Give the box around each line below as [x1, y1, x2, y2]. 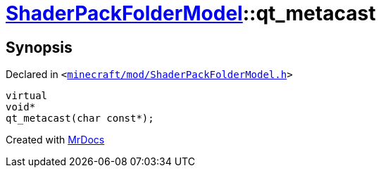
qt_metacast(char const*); [6, 113, 154, 124]
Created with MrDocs [6, 134, 105, 146]
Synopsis [6, 38, 73, 56]
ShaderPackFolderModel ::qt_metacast [6, 1, 376, 25]
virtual [6, 90, 48, 102]
